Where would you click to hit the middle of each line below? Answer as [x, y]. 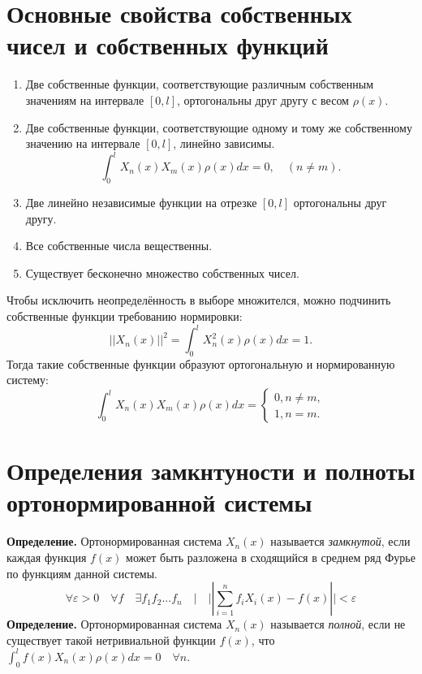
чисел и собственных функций [168, 45]
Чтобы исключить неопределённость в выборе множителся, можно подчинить [199, 300]
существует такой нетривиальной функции [111, 639]
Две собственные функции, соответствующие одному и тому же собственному [219, 127]
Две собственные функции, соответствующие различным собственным [200, 84]
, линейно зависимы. [224, 143]
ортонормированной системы [159, 502]
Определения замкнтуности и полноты [211, 471]
